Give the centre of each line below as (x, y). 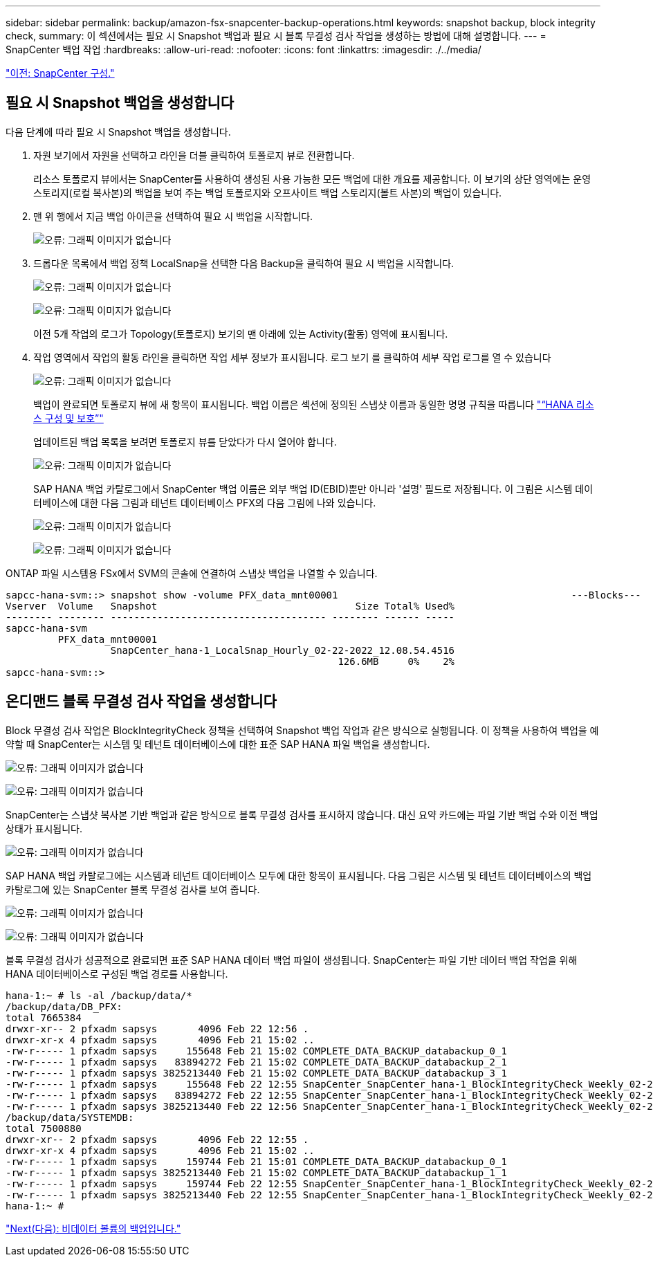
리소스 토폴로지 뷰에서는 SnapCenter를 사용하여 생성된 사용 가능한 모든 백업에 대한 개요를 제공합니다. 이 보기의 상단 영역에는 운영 (312, 179)
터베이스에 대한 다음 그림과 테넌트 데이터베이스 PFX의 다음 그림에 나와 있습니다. (205, 502)
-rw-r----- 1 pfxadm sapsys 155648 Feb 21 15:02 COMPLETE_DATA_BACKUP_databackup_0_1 (256, 1051)
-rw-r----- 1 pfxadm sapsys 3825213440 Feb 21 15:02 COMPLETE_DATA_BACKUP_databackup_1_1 (256, 1172)
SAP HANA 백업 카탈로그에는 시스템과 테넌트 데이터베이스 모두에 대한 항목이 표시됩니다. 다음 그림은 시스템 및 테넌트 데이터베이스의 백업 (299, 875)
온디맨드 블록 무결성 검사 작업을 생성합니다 (141, 702)
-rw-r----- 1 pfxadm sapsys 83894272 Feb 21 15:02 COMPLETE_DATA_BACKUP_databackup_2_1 (256, 1062)
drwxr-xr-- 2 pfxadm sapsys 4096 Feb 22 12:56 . (157, 1028)
